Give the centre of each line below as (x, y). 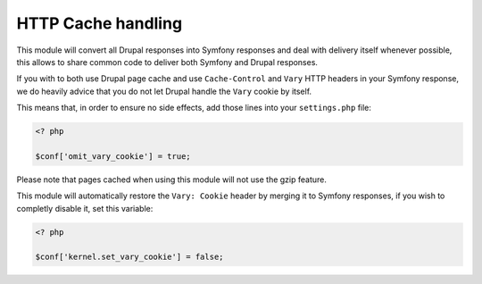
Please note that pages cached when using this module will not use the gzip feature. (172, 180)
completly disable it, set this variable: (85, 208)
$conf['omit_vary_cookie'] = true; (113, 156)
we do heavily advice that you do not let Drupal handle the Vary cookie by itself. (164, 91)
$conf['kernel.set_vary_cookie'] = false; (129, 257)
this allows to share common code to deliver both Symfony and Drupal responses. (167, 62)
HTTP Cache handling (100, 23)
